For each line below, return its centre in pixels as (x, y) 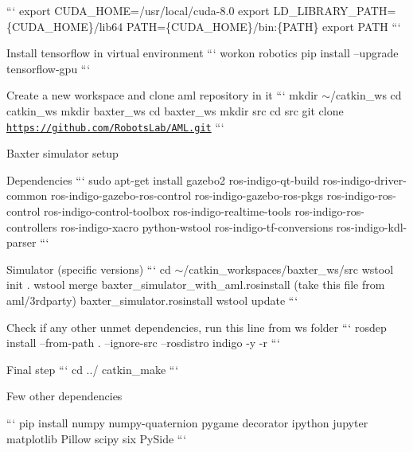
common (27, 195)
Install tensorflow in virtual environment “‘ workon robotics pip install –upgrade (203, 53)
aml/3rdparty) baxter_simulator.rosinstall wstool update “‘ (152, 300)
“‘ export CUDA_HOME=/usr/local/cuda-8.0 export (138, 10)
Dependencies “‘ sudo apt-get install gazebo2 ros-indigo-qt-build (163, 179)
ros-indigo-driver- (364, 179)
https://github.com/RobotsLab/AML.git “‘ (115, 126)
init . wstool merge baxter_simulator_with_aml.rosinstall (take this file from (196, 284)
